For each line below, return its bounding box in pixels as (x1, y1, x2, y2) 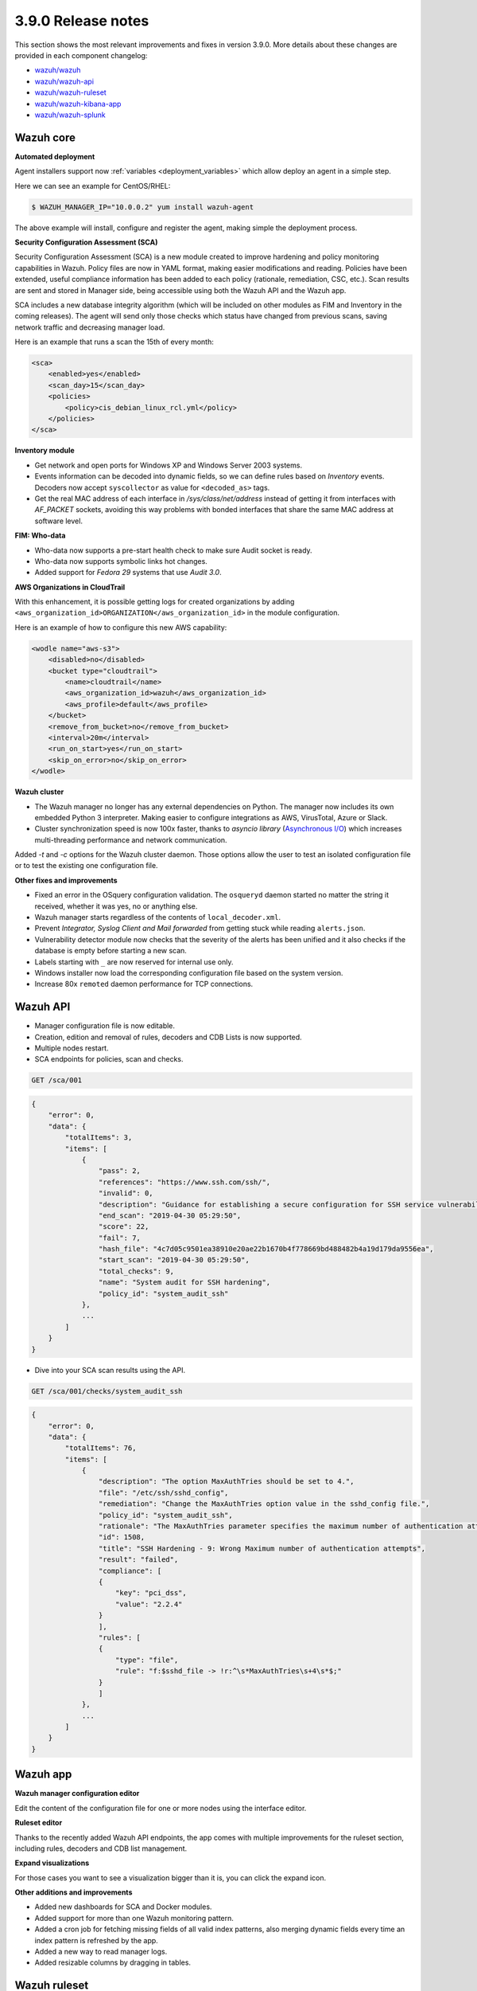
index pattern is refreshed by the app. (34, 1935, 158, 1945)
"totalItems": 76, (64, 1444, 137, 1453)
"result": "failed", (98, 1555, 179, 1564)
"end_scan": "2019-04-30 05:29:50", (98, 1211, 242, 1220)
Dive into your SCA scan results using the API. (34, 1365, 186, 1375)
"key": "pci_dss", (115, 1589, 187, 1598)
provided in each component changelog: (14, 50, 148, 60)
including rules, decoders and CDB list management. (14, 1844, 188, 1853)
